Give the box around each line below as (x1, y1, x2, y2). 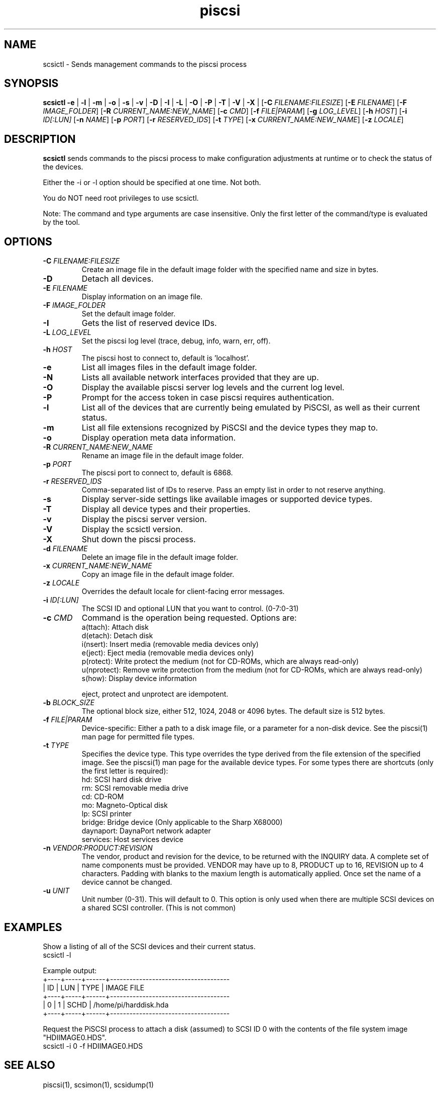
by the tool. (43, 218, 80, 227)
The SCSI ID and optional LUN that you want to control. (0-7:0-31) (81, 604, 299, 613)
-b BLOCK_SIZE (43, 698, 95, 707)
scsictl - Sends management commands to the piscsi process (43, 59, 247, 68)
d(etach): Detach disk (81, 631, 153, 640)
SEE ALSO (4, 1059, 55, 1072)
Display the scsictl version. (81, 524, 183, 535)
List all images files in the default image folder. (81, 362, 257, 373)
